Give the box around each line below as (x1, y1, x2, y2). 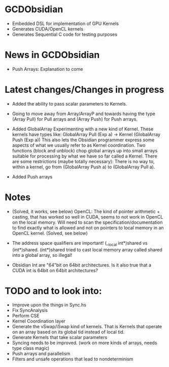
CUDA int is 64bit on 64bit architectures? (12, 267, 98, 273)
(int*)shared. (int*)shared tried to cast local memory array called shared (12, 246, 163, 253)
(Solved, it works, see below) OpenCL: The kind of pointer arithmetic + (12, 208, 160, 215)
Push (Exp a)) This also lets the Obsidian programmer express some (12, 137, 155, 143)
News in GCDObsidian (5, 49, 100, 61)
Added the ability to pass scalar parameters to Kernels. (12, 100, 127, 107)
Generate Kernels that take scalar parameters (12, 334, 108, 340)
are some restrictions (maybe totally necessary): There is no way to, (12, 158, 155, 164)
